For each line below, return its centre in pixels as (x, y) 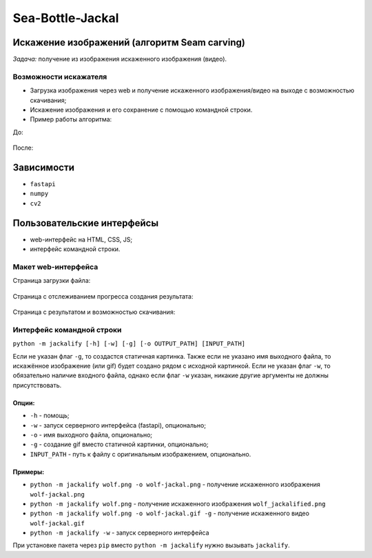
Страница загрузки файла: (52, 281)
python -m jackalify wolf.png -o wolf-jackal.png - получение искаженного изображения (175, 485)
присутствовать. (37, 385)
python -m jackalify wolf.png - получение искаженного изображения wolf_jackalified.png (178, 504)
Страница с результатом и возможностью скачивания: (94, 312)
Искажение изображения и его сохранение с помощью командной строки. (141, 110)
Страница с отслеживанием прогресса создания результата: (103, 296)
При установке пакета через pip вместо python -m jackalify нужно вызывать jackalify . (152, 546)
